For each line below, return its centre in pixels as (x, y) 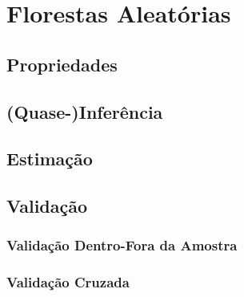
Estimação (50, 159)
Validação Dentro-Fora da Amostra (122, 245)
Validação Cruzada (68, 282)
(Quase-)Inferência (85, 111)
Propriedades (62, 64)
